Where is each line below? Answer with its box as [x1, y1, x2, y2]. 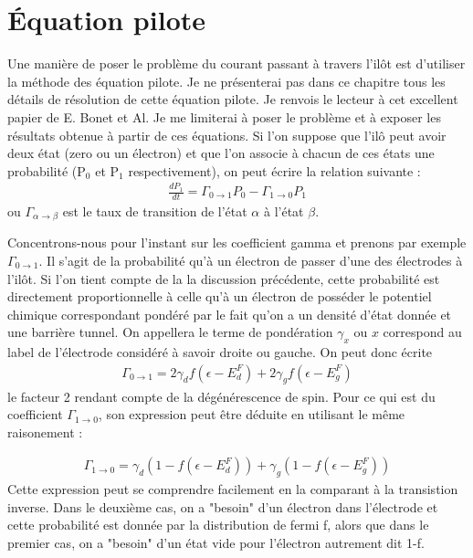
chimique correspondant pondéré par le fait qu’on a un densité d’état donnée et [7, 304, 452, 323]
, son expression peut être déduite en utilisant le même [98, 405, 405, 424]
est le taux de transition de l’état [62, 201, 247, 220]
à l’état [263, 201, 304, 220]
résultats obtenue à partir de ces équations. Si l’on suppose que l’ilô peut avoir [7, 125, 447, 144]
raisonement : [7, 422, 83, 441]
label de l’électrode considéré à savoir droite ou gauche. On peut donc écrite [7, 342, 433, 362]
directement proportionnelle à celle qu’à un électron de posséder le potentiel [7, 287, 432, 306]
